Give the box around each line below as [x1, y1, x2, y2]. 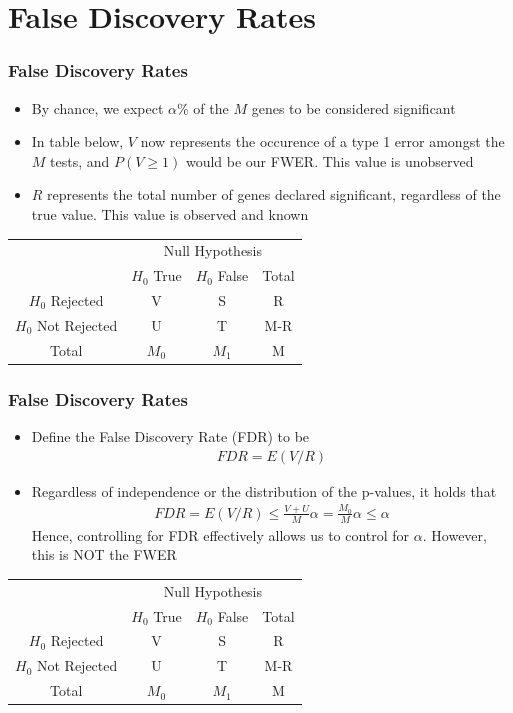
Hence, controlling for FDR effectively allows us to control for [31, 524, 410, 545]
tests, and [50, 150, 110, 171]
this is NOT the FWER [31, 544, 177, 565]
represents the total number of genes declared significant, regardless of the [47, 184, 501, 205]
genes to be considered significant [251, 97, 456, 118]
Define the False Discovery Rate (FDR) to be [31, 426, 310, 446]
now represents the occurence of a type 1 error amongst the [140, 131, 505, 152]
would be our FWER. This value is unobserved [185, 150, 474, 171]
